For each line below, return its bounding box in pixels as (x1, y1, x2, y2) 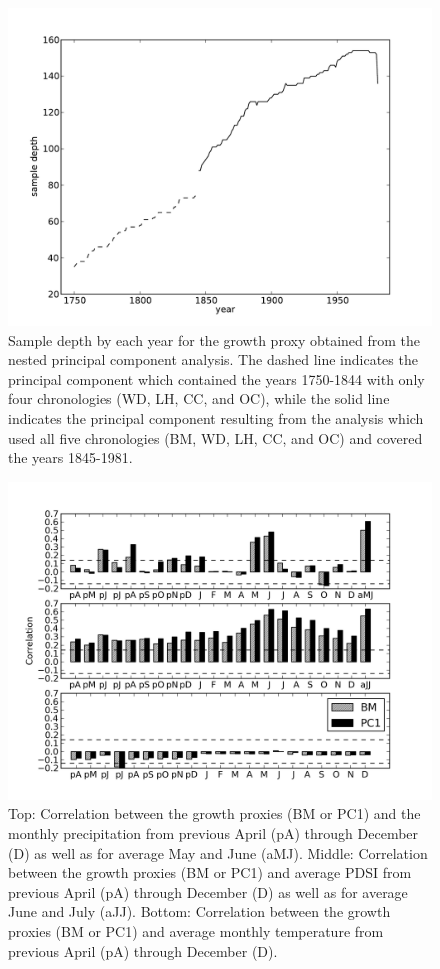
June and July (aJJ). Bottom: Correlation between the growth (8, 901, 391, 922)
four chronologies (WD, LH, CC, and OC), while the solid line (8, 388, 390, 409)
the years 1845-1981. (8, 447, 133, 468)
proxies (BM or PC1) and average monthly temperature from (8, 920, 384, 941)
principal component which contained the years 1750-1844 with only (8, 368, 425, 389)
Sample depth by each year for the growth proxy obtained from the (8, 329, 421, 350)
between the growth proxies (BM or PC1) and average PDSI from (8, 862, 412, 883)
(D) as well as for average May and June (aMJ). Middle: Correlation (8, 842, 428, 863)
